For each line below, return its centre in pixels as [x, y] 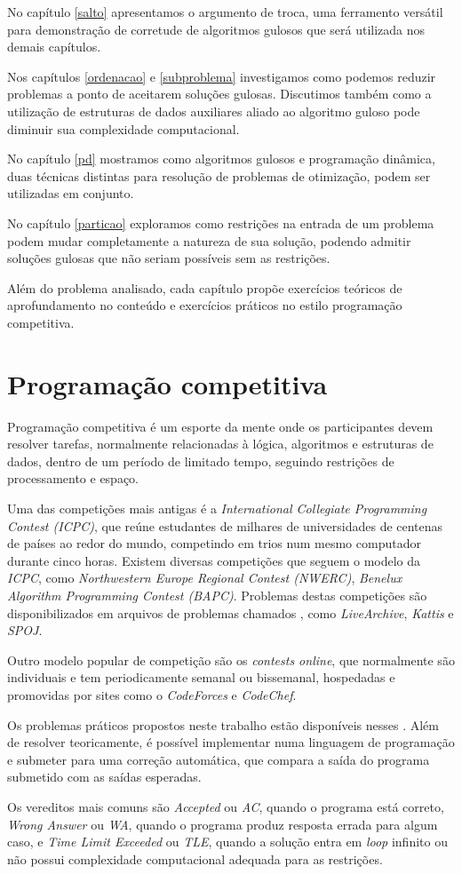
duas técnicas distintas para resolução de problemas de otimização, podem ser [219, 175]
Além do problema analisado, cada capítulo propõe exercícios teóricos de [205, 287]
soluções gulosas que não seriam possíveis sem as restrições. [169, 258]
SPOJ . [25, 630]
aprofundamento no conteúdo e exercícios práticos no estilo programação [205, 305]
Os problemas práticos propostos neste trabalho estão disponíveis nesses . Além [223, 724]
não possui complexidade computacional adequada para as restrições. [195, 858]
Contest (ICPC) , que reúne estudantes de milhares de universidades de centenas [225, 525]
